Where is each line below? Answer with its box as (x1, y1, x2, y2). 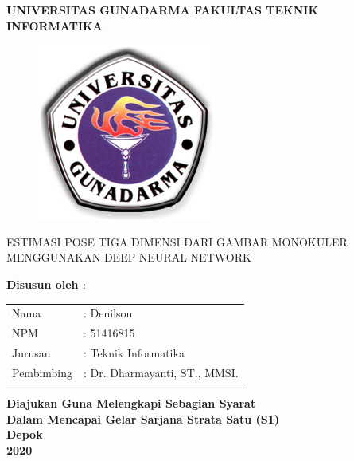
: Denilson (84, 305, 133, 321)
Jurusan (12, 345, 51, 361)
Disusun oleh (6, 275, 79, 292)
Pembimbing (12, 364, 73, 380)
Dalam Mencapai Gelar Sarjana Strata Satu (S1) (6, 410, 279, 427)
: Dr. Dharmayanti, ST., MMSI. (84, 364, 239, 380)
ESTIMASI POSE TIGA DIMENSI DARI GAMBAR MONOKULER (6, 233, 348, 250)
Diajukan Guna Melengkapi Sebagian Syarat (6, 394, 256, 411)
